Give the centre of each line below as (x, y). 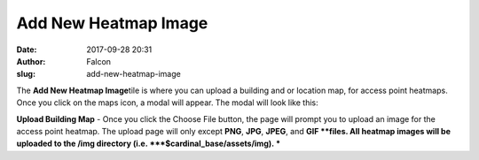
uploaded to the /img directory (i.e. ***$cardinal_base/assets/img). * (149, 144)
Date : (27, 50)
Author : (31, 61)
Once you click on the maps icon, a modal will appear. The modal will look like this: (167, 103)
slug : (26, 74)
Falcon (98, 61)
